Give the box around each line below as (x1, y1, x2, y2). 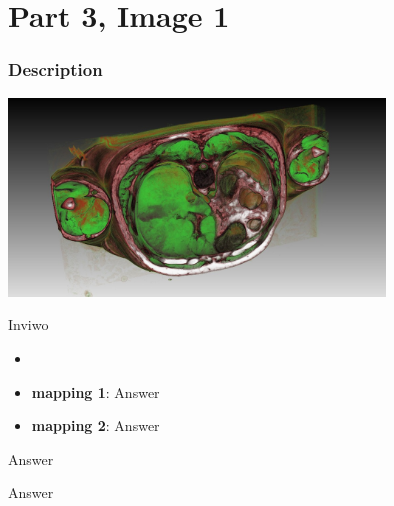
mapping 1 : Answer (31, 381, 160, 402)
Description (8, 57, 103, 82)
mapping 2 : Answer (31, 415, 160, 436)
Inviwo (8, 314, 49, 335)
